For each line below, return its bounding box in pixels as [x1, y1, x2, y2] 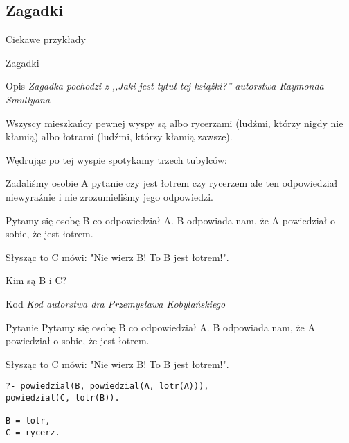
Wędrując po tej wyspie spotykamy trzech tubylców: [6, 152, 227, 167]
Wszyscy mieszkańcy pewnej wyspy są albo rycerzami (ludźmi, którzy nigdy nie [6, 115, 343, 130]
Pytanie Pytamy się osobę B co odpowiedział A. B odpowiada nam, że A [6, 319, 315, 334]
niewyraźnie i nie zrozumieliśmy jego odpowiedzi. [6, 189, 213, 203]
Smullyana [6, 92, 51, 106]
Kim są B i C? [6, 273, 67, 287]
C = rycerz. [6, 427, 60, 437]
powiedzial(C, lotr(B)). [6, 392, 120, 403]
